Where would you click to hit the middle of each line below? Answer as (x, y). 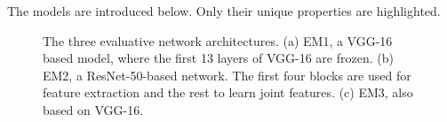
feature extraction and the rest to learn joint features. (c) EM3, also (228, 92)
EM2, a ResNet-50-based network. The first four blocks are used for (227, 75)
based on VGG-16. (93, 109)
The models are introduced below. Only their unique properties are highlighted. (224, 11)
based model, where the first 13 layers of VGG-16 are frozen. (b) (218, 58)
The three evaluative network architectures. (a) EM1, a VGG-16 (218, 40)
